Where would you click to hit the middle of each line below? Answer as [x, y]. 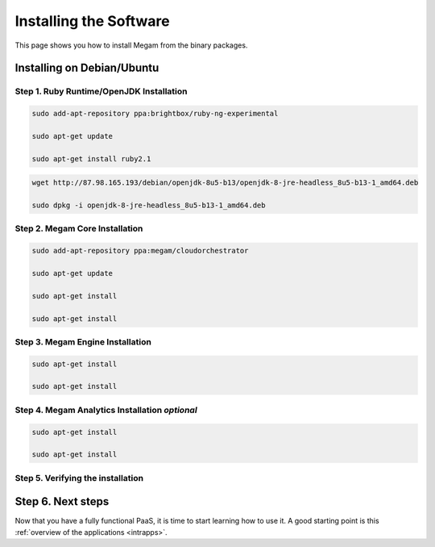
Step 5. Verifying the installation [79, 478]
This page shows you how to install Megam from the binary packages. [131, 45]
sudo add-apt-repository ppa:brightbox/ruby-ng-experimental [155, 114]
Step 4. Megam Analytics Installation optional [106, 410]
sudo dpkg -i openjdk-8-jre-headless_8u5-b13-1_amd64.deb [149, 205]
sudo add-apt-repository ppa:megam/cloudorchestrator [140, 251]
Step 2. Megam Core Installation [79, 228]
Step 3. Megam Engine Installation [83, 341]
